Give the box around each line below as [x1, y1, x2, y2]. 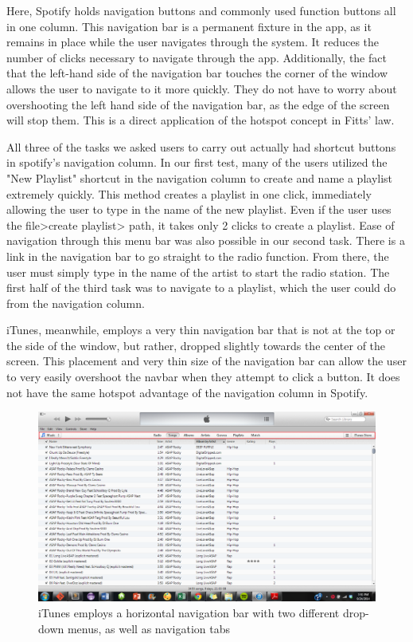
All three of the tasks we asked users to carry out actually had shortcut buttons [6, 138, 396, 155]
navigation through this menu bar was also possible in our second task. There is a [6, 232, 405, 249]
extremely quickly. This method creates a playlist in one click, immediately [6, 185, 372, 202]
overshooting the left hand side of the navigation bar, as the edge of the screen [6, 96, 390, 112]
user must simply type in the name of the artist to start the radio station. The [6, 263, 390, 280]
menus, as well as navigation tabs [67, 620, 231, 636]
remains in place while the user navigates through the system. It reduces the [6, 33, 380, 50]
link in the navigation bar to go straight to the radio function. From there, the [6, 247, 389, 264]
